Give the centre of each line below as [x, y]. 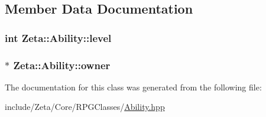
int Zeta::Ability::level [58, 38]
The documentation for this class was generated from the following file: [133, 87]
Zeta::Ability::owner [62, 65]
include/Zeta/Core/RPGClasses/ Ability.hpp [85, 107]
